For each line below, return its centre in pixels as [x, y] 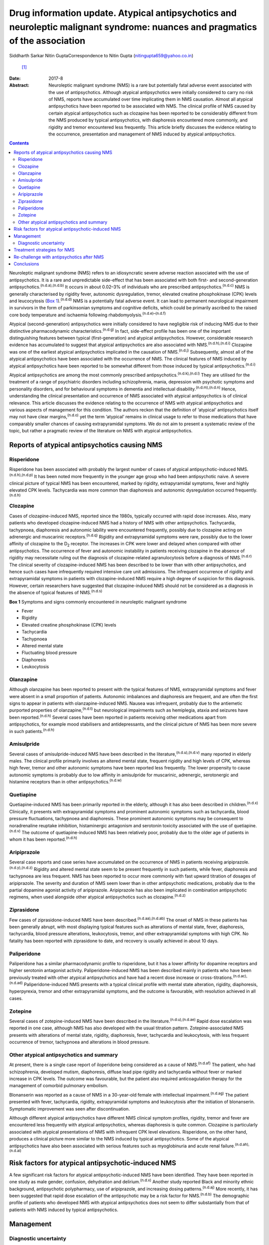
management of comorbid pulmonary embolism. [59, 1086]
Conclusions [26, 264]
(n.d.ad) [16, 983]
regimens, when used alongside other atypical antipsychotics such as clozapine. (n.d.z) [98, 896]
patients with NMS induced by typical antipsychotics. [64, 1210]
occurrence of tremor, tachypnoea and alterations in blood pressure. [79, 1042]
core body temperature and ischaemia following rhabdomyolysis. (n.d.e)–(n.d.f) [88, 314]
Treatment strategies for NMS [44, 250]
